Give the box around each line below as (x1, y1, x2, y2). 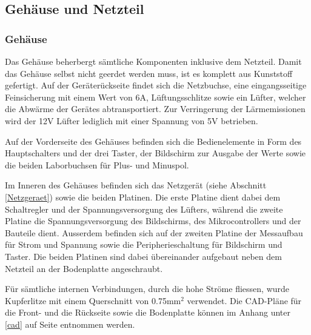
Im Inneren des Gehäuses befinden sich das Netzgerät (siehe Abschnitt (5, 179, 267, 191)
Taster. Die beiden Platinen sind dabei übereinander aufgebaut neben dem (5, 250, 282, 262)
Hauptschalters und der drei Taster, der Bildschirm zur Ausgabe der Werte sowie (5, 147, 306, 159)
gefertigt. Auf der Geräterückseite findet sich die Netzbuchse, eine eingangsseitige (5, 79, 307, 91)
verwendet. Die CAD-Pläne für (187, 294, 302, 307)
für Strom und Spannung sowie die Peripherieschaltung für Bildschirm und (5, 238, 283, 251)
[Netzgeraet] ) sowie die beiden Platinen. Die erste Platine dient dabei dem (5, 190, 281, 203)
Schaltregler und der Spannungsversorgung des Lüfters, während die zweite (5, 202, 283, 215)
